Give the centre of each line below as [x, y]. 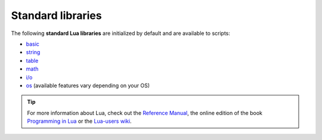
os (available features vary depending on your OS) [88, 85]
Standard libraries [56, 15]
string [33, 52]
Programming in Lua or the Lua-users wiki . [79, 121]
